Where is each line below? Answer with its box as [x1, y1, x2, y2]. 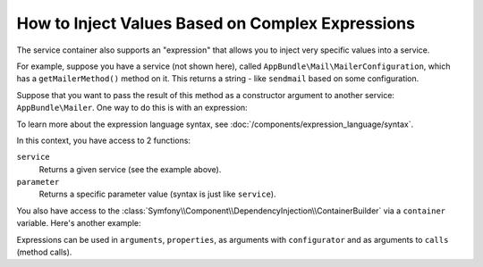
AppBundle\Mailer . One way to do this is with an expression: [16, 103, 248, 113]
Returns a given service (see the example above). [38, 163, 222, 174]
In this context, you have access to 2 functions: [16, 135, 191, 146]
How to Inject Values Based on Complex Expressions [16, 13, 416, 33]
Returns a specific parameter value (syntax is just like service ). [38, 188, 276, 200]
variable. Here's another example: [16, 218, 142, 229]
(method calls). [16, 246, 72, 258]
